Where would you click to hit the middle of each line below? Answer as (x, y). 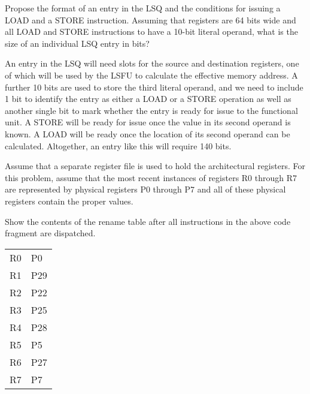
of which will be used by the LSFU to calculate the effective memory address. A (151, 75)
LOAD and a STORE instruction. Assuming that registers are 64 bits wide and (151, 19)
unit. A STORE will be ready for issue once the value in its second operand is (148, 122)
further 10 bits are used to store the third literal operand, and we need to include (154, 87)
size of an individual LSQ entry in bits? (77, 43)
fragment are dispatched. (50, 233)
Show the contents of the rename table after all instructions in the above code (148, 221)
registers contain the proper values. (69, 201)
